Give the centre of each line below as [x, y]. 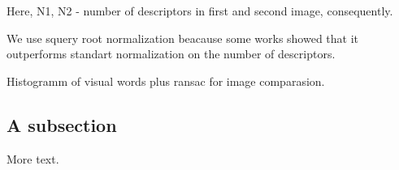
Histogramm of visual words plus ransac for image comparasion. [166, 81]
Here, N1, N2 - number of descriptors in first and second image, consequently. [200, 11]
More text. [33, 158]
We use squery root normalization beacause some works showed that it [183, 38]
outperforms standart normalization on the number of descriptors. [171, 54]
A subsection [62, 124]
